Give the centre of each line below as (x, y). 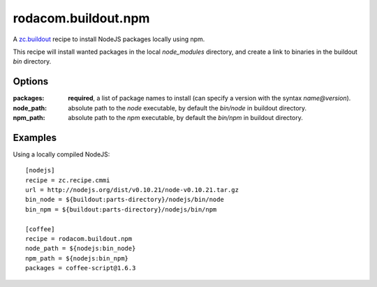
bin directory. (32, 61)
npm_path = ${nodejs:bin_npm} (77, 258)
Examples (35, 137)
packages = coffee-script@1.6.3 (81, 268)
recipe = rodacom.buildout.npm (79, 239)
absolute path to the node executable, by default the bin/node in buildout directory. (187, 108)
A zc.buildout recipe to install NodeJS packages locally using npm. (109, 39)
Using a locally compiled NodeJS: (61, 154)
